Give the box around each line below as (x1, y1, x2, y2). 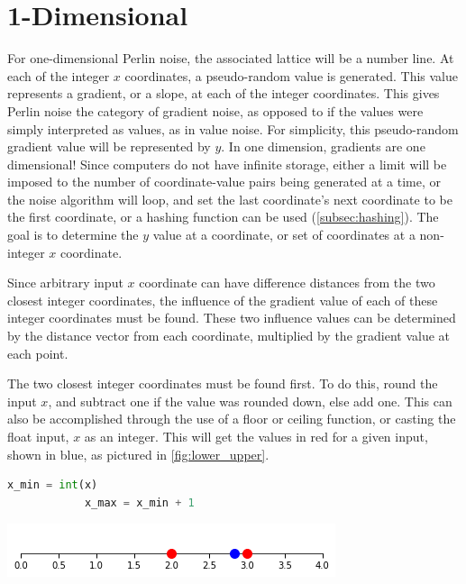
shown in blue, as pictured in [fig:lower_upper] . (7, 444, 270, 463)
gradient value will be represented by (7, 137, 211, 156)
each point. (7, 343, 69, 362)
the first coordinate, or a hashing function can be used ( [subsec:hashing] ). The (7, 207, 439, 226)
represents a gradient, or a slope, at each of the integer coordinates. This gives (7, 84, 440, 103)
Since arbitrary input (7, 273, 123, 292)
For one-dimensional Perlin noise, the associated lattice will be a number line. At (7, 49, 454, 68)
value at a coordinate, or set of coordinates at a (152, 225, 416, 244)
